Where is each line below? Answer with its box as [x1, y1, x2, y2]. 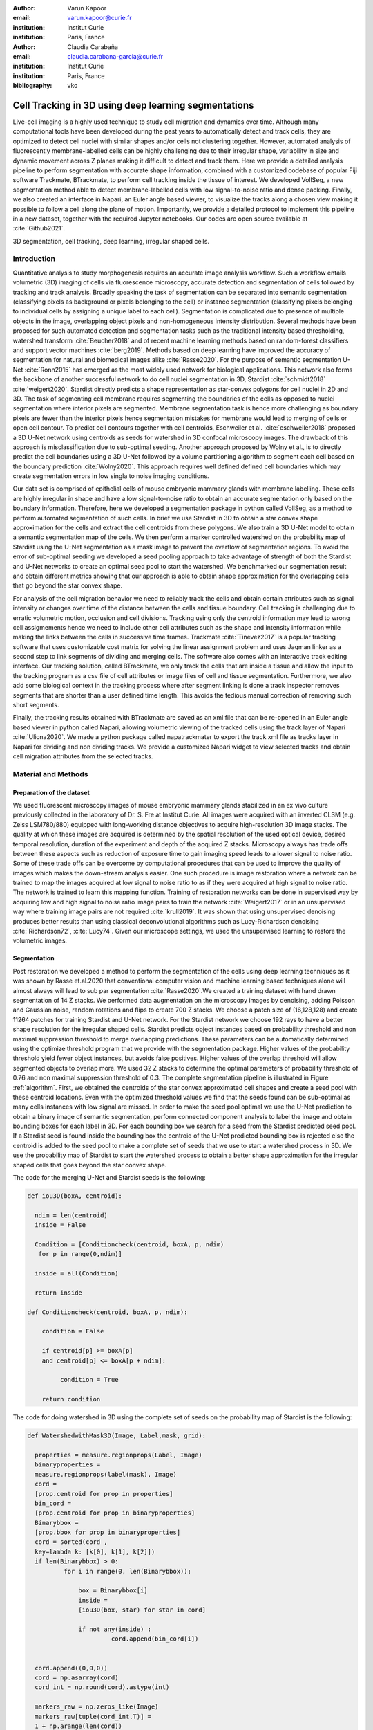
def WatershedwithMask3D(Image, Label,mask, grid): [27, 1432, 207, 1439]
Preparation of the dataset [12, 788, 90, 796]
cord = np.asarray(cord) [35, 1673, 119, 1682]
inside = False [35, 1221, 86, 1229]
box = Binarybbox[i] [78, 1587, 148, 1594]
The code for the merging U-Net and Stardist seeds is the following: [12, 1174, 207, 1182]
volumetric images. [12, 936, 68, 945]
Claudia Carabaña [67, 42, 119, 51]
